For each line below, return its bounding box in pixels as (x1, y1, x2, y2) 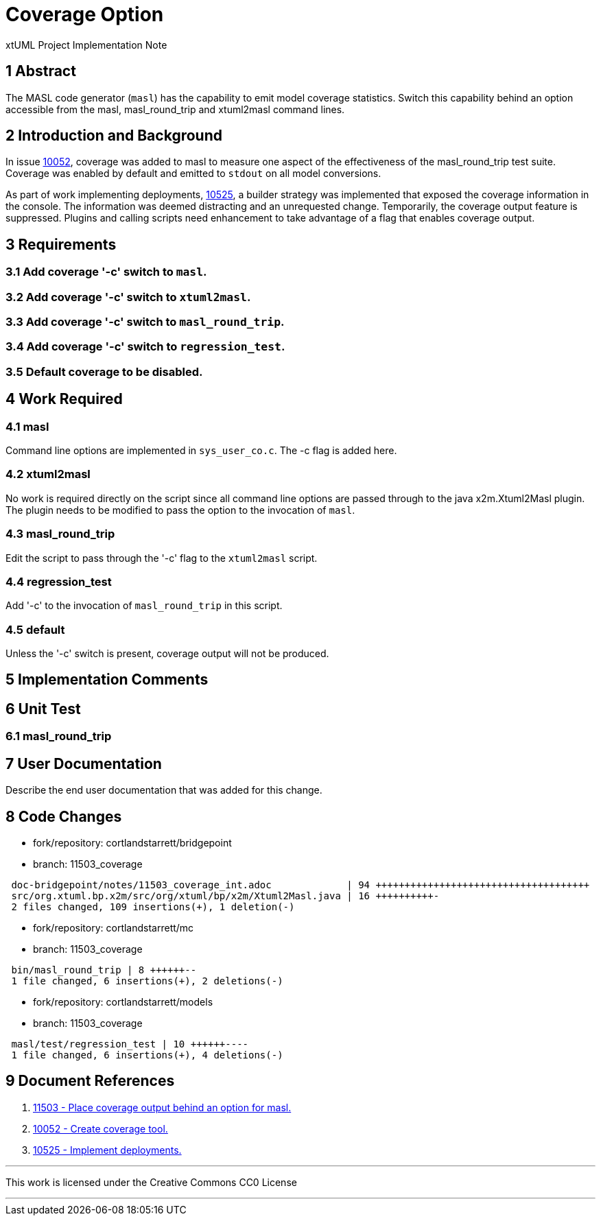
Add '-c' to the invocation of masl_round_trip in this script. (5, 600, 283, 612)
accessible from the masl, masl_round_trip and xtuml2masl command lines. (5, 103, 345, 115)
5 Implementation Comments (5, 671, 209, 689)
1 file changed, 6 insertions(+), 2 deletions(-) (11, 975, 283, 986)
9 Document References (5, 1072, 175, 1090)
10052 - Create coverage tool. (33, 1122, 168, 1135)
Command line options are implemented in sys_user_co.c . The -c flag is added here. (5, 444, 397, 456)
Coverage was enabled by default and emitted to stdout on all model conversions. (5, 167, 381, 180)
